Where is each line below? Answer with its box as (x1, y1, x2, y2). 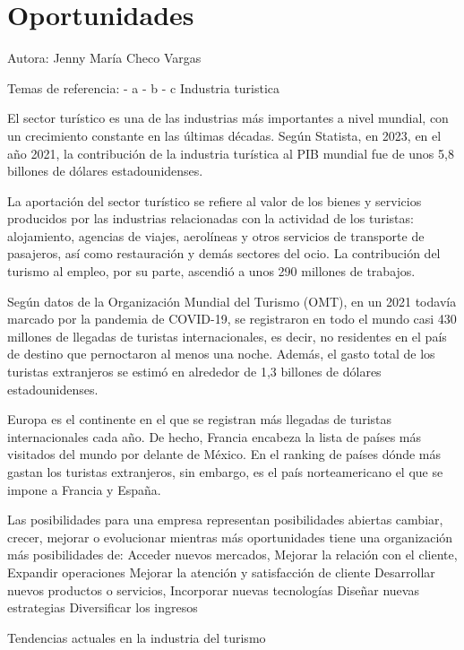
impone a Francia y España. (7, 480, 161, 498)
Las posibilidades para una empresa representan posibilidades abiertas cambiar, (7, 510, 443, 529)
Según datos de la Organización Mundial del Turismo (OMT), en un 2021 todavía (7, 291, 457, 310)
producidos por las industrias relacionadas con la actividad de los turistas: (7, 209, 414, 228)
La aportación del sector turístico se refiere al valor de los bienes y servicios (7, 191, 422, 210)
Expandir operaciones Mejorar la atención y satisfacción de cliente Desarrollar (7, 562, 435, 581)
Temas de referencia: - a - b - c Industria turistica (7, 78, 280, 97)
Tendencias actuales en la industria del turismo (7, 628, 266, 646)
